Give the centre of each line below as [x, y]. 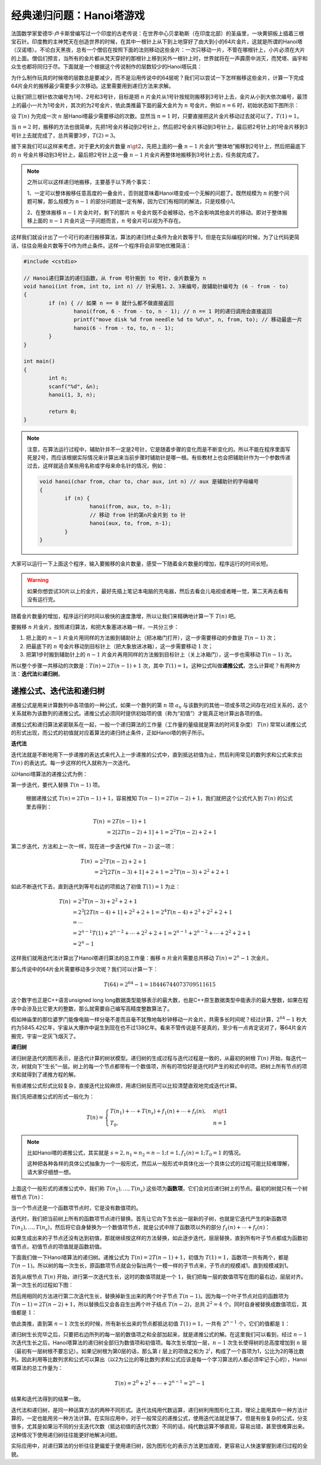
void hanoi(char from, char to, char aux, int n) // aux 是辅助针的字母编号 [149, 482]
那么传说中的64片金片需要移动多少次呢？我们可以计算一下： [85, 969]
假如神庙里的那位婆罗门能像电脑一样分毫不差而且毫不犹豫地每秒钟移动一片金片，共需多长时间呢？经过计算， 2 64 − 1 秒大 [159, 1019]
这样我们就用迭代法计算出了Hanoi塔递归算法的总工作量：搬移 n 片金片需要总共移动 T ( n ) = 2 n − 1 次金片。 [141, 958]
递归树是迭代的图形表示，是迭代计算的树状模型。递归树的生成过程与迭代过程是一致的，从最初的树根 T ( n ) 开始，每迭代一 [159, 1058]
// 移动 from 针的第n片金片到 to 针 [138, 515]
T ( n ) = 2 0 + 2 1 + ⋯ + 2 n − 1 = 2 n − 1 [160, 1383]
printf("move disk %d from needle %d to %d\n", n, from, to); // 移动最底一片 [188, 320]
